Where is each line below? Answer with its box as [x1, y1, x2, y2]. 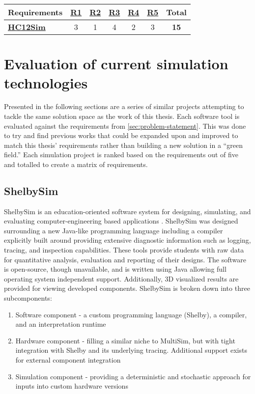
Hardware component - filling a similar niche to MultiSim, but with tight [15, 335, 235, 345]
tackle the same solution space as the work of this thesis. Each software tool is [4, 111, 240, 121]
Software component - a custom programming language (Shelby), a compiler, [15, 309, 247, 319]
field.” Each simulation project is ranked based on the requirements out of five [4, 149, 239, 160]
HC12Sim [8, 21, 46, 32]
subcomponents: [4, 293, 52, 303]
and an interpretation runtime [15, 319, 106, 329]
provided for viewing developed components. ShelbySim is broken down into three [4, 283, 250, 293]
